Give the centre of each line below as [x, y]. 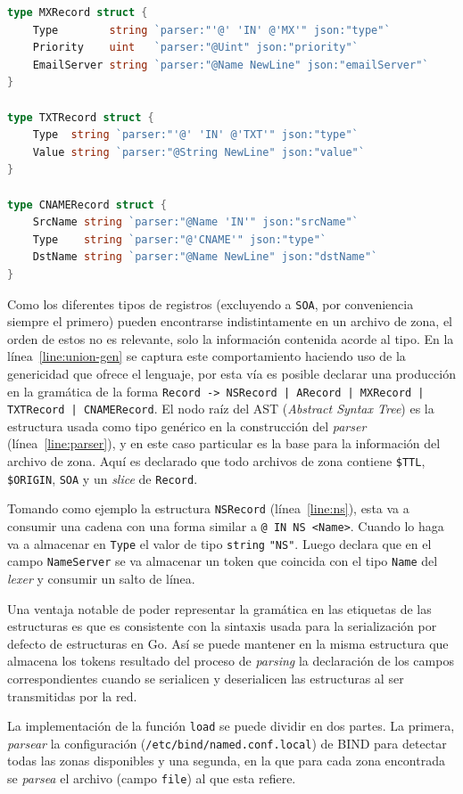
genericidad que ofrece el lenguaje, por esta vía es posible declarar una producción [231, 373]
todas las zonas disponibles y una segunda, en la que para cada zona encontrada [226, 761]
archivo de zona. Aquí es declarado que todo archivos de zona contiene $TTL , [216, 461]
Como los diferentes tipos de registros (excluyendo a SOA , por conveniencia [211, 303]
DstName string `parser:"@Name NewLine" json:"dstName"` [205, 257]
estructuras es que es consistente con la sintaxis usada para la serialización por [222, 626]
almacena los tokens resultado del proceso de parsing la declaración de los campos [231, 661]
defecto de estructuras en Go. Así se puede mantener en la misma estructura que [228, 643]
